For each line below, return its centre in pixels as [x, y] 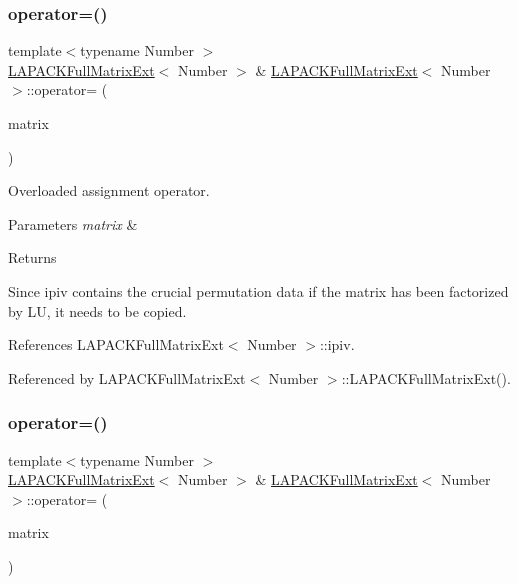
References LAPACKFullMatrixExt [116, 344]
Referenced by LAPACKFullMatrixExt [127, 377]
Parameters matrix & [73, 223]
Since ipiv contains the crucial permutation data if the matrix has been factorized [258, 290]
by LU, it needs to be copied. [97, 310]
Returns [32, 257]
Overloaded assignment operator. [109, 190]
